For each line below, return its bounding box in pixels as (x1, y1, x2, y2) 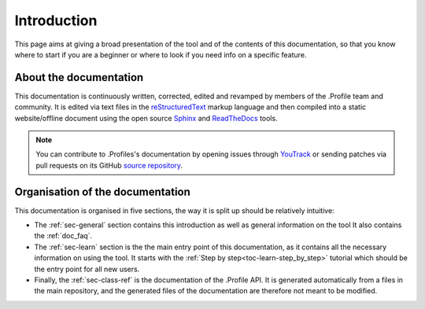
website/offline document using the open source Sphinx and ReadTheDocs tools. (14, 113, 279, 123)
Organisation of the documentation (14, 185, 190, 198)
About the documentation (14, 71, 144, 84)
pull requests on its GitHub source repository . (35, 160, 183, 170)
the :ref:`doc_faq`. (34, 231, 93, 241)
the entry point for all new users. (34, 264, 140, 274)
